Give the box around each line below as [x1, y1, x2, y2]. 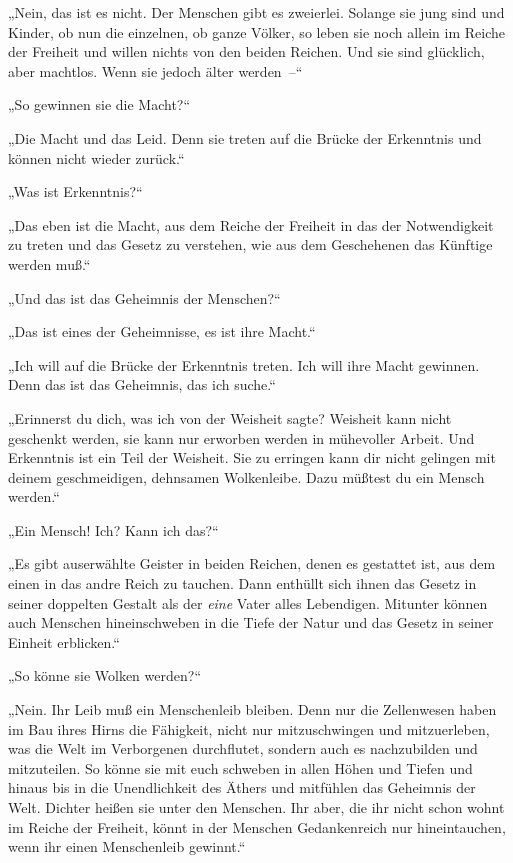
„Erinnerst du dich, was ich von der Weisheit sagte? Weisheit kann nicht [8, 407, 452, 428]
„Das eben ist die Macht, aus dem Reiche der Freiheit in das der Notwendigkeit [8, 214, 494, 235]
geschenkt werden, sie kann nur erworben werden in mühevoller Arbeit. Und [8, 427, 475, 448]
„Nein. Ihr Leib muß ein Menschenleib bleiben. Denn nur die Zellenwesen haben [8, 699, 497, 720]
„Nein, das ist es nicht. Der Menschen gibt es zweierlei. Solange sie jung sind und [8, 2, 505, 22]
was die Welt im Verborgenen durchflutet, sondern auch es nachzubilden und [8, 738, 478, 759]
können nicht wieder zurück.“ [8, 147, 185, 168]
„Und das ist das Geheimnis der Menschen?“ [8, 287, 281, 308]
